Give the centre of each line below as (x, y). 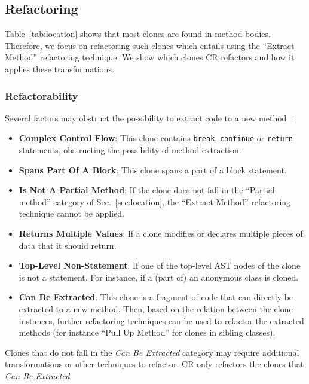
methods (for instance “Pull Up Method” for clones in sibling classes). (147, 332)
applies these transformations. (59, 68)
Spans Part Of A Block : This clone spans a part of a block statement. (153, 170)
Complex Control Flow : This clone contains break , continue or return (156, 138)
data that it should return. (68, 245)
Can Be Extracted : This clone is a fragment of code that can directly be (156, 297)
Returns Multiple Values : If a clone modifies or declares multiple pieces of (161, 234)
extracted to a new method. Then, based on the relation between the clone (156, 308)
